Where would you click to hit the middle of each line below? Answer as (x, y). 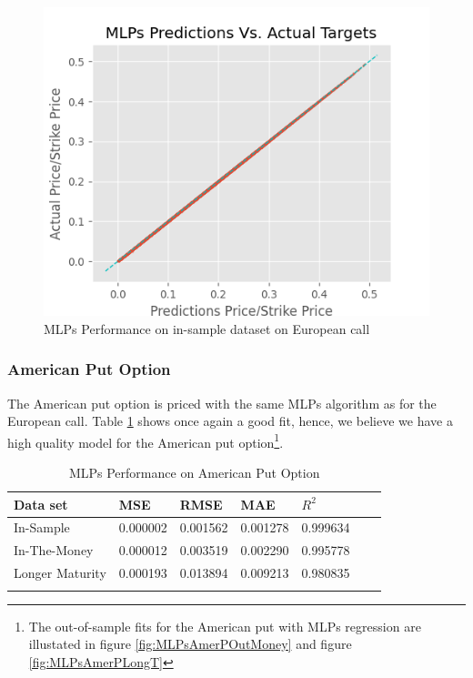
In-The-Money (54, 550)
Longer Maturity (60, 573)
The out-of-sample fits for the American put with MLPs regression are (225, 626)
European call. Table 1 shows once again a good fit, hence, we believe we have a (230, 421)
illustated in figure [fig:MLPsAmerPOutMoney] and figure (190, 644)
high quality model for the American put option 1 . (146, 440)
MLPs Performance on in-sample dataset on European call (207, 328)
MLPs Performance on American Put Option (194, 473)
